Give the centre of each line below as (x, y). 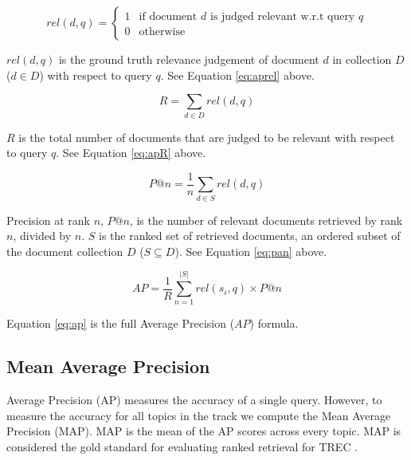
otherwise (162, 32)
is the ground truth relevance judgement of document (189, 59)
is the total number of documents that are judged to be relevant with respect (207, 137)
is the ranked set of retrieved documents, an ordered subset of (250, 236)
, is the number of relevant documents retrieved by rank (266, 220)
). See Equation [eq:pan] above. (251, 251)
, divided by (42, 236)
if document (168, 16)
